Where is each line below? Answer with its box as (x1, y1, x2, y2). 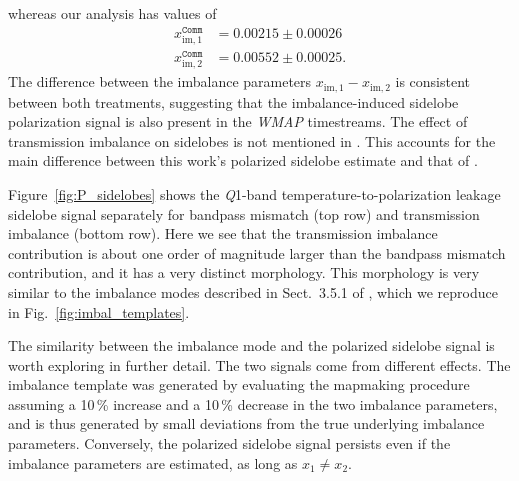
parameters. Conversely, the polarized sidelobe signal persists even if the (8, 433, 451, 454)
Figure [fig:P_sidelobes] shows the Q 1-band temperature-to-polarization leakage (8, 183, 501, 204)
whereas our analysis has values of (8, 3, 217, 23)
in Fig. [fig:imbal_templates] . (8, 301, 190, 322)
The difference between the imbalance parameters (8, 71, 312, 92)
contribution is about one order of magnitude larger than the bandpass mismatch (8, 242, 506, 263)
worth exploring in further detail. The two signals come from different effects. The (8, 354, 511, 375)
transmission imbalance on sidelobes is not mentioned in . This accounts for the (8, 130, 496, 151)
